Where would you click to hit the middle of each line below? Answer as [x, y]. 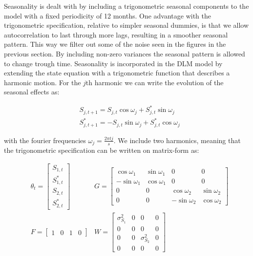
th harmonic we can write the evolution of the [155, 82]
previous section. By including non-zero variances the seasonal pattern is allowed [125, 53]
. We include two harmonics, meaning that [177, 140]
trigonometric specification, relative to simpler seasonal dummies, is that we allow [126, 25]
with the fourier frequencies [45, 140]
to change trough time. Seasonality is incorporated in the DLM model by [113, 63]
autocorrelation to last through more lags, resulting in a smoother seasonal [116, 34]
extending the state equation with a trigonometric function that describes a [117, 73]
